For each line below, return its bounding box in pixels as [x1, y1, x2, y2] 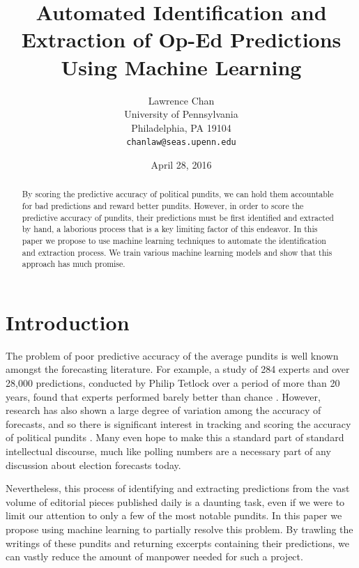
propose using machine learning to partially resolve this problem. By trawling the [6, 521, 353, 536]
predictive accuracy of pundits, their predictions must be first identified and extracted [22, 211, 334, 223]
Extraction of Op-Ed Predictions [21, 25, 342, 54]
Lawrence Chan [148, 93, 215, 107]
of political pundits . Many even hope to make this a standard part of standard [6, 430, 344, 445]
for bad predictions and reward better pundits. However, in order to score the [22, 199, 304, 211]
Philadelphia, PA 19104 [131, 120, 231, 135]
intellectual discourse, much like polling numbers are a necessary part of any [6, 444, 331, 459]
